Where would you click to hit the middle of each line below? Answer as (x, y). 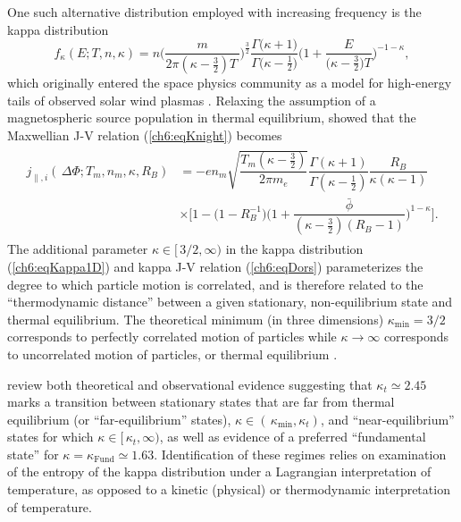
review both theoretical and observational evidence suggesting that (190, 384)
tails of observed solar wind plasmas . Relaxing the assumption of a (192, 100)
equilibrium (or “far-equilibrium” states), (119, 419)
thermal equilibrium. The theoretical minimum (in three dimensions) (196, 319)
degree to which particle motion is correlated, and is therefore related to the (215, 284)
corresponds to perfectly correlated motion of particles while (172, 337)
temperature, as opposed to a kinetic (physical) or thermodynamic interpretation (229, 489)
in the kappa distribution (294, 249)
